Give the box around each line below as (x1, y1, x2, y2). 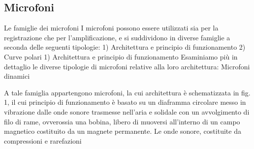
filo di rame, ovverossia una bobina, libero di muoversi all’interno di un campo (4, 116, 240, 126)
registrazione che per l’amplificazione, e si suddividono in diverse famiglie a (4, 32, 230, 42)
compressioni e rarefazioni (4, 135, 82, 146)
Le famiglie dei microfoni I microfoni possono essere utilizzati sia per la (4, 23, 219, 33)
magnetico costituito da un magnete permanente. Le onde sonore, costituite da (4, 126, 241, 136)
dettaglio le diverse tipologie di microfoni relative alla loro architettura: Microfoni (4, 61, 250, 71)
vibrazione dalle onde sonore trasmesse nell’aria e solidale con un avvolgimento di (4, 106, 250, 117)
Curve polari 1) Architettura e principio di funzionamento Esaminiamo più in (4, 51, 238, 61)
